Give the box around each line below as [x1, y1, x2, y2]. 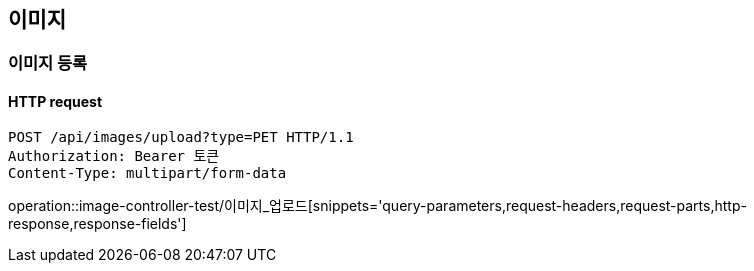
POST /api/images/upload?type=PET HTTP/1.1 [8, 128, 354, 145]
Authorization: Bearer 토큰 [8, 147, 220, 164]
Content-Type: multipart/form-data [8, 164, 287, 181]
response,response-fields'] [8, 214, 187, 232]
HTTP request [8, 93, 103, 111]
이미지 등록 [8, 53, 88, 74]
